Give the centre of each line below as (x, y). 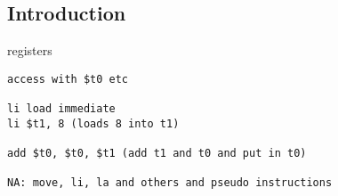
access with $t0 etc (68, 79)
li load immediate (61, 109)
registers (30, 50)
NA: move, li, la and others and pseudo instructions (170, 183)
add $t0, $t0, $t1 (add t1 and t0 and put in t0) (157, 154)
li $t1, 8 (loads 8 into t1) (93, 123)
